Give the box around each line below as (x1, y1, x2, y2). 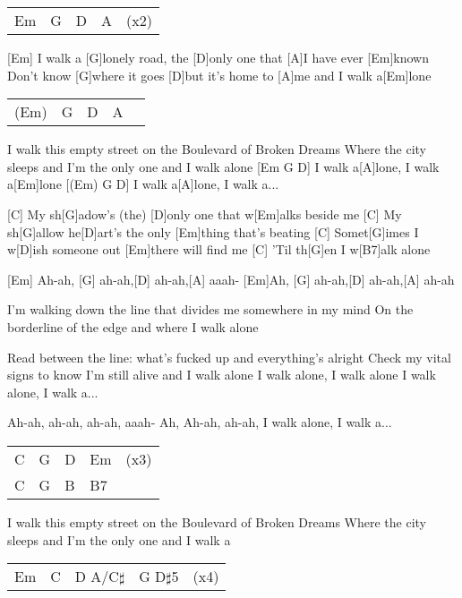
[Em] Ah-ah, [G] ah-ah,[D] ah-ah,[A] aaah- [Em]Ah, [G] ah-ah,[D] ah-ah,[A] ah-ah (7, 269, 455, 288)
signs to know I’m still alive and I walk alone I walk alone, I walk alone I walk (7, 365, 436, 384)
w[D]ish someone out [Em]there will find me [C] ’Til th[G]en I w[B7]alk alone (7, 240, 431, 259)
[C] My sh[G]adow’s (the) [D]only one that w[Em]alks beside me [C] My (7, 204, 402, 223)
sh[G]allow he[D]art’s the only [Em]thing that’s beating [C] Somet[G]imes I (7, 222, 419, 241)
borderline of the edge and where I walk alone (7, 317, 259, 336)
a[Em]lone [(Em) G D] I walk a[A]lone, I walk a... (7, 175, 279, 193)
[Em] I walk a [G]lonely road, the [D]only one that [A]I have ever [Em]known (7, 48, 429, 66)
